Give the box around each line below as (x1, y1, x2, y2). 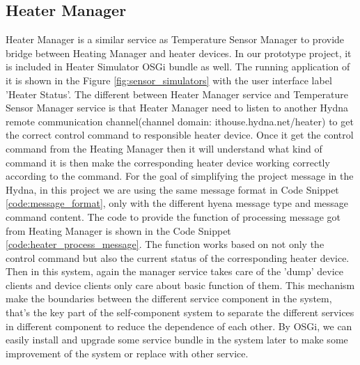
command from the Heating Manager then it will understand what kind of (6, 141, 322, 155)
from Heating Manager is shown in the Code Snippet (6, 223, 231, 238)
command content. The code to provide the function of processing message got (6, 209, 341, 224)
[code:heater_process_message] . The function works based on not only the (6, 237, 324, 251)
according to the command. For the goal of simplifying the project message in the (6, 169, 354, 183)
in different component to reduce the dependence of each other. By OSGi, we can (6, 318, 352, 333)
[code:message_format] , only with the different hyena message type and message (6, 196, 349, 210)
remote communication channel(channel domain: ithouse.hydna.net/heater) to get (6, 114, 354, 128)
